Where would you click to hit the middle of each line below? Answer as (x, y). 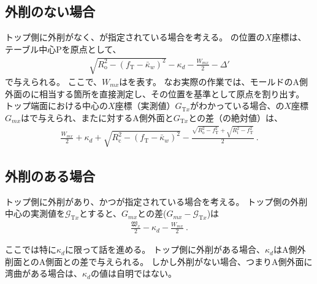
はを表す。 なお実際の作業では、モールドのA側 (214, 81)
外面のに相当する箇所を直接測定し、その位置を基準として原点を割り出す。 (155, 93)
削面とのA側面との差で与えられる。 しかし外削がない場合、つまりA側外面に (159, 261)
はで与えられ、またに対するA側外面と (97, 117)
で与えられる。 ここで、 (54, 81)
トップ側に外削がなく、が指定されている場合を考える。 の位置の (135, 37)
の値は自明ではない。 (133, 273)
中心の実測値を (35, 213)
